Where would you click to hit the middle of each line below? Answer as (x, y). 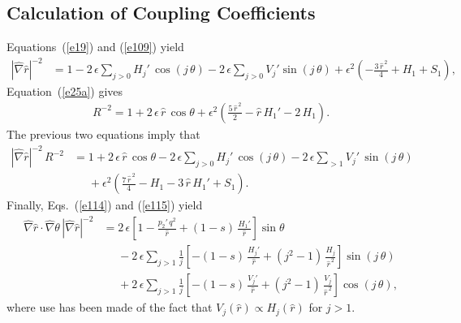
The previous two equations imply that (103, 134)
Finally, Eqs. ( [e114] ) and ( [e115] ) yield (105, 205)
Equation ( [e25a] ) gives (65, 91)
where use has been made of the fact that (110, 307)
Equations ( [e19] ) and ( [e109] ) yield (95, 47)
